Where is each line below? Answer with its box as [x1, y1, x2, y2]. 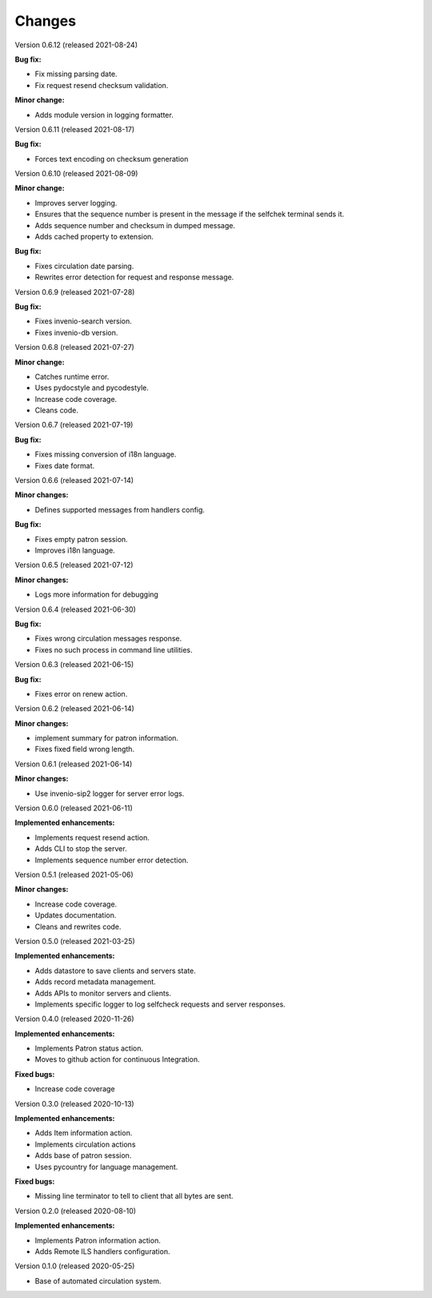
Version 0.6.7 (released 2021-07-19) [14, 420, 134, 430]
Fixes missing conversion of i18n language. [34, 449, 177, 460]
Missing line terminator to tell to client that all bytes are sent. [34, 1192, 234, 1201]
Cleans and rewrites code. [34, 922, 122, 931]
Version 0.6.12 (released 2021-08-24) [14, 40, 138, 50]
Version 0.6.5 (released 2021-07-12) [14, 561, 134, 570]
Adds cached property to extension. [34, 232, 154, 242]
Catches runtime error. [34, 372, 110, 381]
